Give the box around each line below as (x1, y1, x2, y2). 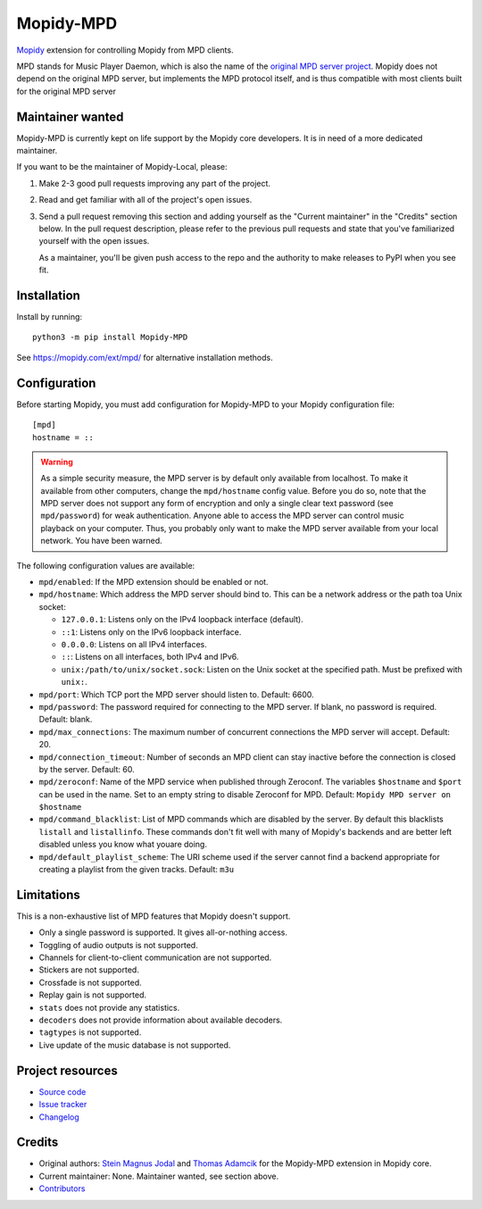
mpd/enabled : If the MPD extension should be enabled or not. (38, 577, 269, 588)
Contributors (38, 1183, 86, 1194)
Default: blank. (38, 714, 93, 725)
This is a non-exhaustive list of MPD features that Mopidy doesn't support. (16, 911, 291, 921)
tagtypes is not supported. (38, 1027, 142, 1038)
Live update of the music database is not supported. (38, 1039, 231, 1050)
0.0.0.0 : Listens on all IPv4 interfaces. (61, 638, 207, 649)
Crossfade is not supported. (38, 977, 142, 988)
